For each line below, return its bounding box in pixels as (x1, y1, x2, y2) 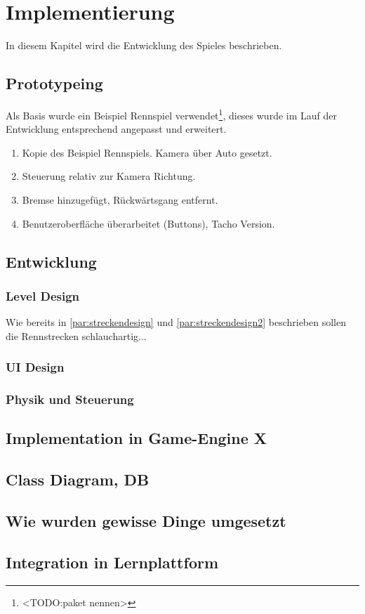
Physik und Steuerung (6, 391, 134, 408)
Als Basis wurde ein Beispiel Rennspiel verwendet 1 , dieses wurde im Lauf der (6, 105, 337, 122)
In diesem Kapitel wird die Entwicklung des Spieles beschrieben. (6, 38, 282, 53)
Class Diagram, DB (6, 469, 150, 490)
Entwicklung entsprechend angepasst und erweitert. (6, 122, 227, 136)
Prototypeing (6, 72, 103, 94)
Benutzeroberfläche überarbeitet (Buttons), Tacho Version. (22, 216, 275, 230)
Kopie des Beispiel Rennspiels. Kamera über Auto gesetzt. (22, 145, 272, 159)
